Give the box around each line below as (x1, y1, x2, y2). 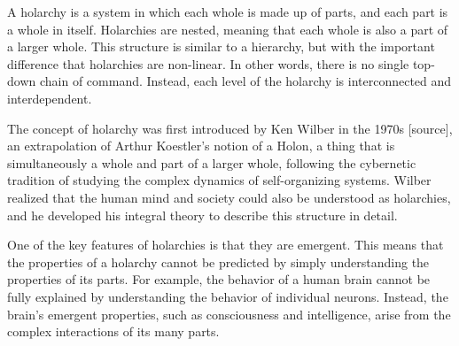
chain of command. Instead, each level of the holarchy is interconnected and (39, 72, 452, 90)
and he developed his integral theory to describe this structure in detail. (7, 205, 398, 224)
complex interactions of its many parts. (7, 322, 220, 341)
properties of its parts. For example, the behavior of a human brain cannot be (7, 270, 431, 288)
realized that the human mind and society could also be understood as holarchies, (7, 188, 451, 206)
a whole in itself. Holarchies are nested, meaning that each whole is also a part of (7, 19, 448, 38)
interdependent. (7, 88, 92, 107)
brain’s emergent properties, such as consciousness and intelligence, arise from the (7, 304, 451, 323)
